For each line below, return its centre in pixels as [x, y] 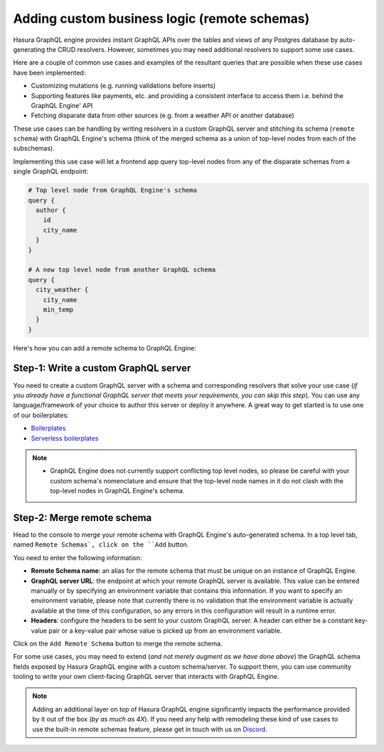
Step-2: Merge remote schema [82, 518]
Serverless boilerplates [65, 438]
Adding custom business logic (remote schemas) [161, 18]
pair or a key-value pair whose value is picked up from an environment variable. [165, 630]
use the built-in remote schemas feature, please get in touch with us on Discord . [150, 729]
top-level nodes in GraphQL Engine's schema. [117, 491]
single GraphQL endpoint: [51, 171]
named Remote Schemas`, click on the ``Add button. [101, 544]
